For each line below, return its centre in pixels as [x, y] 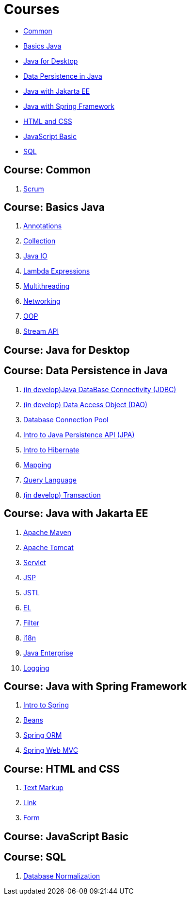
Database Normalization [62, 876]
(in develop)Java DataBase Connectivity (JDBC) [100, 389]
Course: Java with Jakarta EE [76, 514]
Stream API [41, 331]
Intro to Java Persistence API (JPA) [79, 434]
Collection [40, 241]
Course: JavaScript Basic [66, 836]
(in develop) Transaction [62, 495]
